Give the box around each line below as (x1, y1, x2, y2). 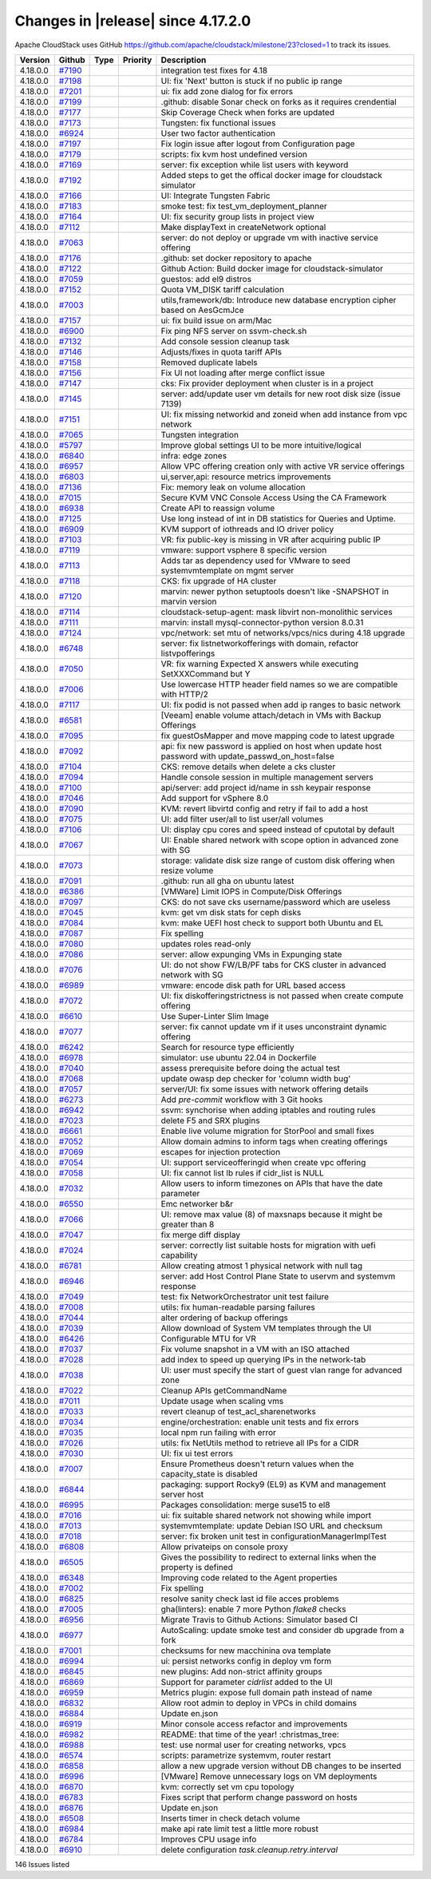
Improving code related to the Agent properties (160, 1572, 338, 1583)
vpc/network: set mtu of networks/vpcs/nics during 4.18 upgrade (160, 627, 405, 638)
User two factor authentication (160, 128, 275, 139)
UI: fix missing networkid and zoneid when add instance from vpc (160, 408, 408, 419)
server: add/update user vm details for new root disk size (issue (160, 388, 401, 399)
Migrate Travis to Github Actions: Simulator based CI (160, 1614, 358, 1625)
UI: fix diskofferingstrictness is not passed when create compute (160, 990, 404, 1001)
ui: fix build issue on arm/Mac (160, 315, 272, 326)
